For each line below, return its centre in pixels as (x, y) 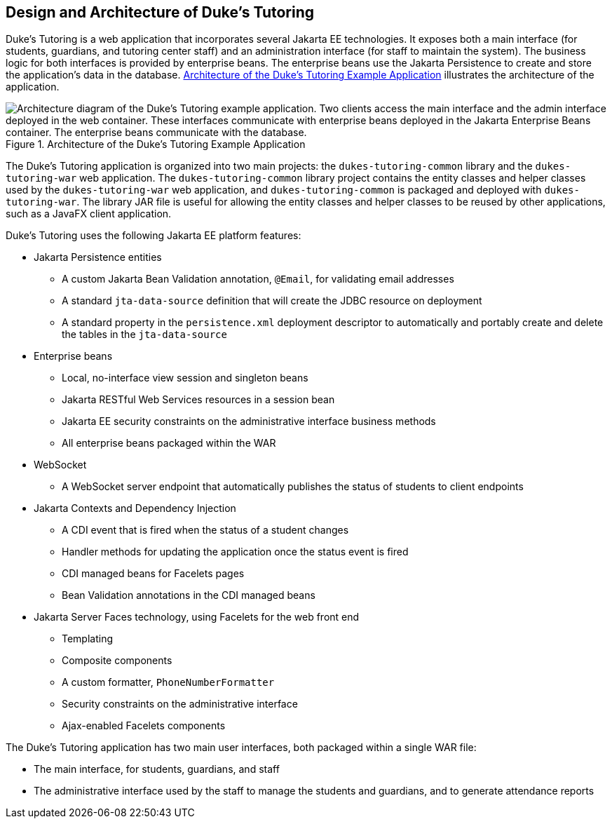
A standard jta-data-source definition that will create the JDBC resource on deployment (272, 301)
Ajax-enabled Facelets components (144, 726)
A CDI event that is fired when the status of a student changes (205, 530)
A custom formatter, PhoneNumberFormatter (168, 682)
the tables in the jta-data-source (144, 335)
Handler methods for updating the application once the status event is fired (235, 552)
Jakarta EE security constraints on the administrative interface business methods (249, 421)
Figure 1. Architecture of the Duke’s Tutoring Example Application (156, 144)
